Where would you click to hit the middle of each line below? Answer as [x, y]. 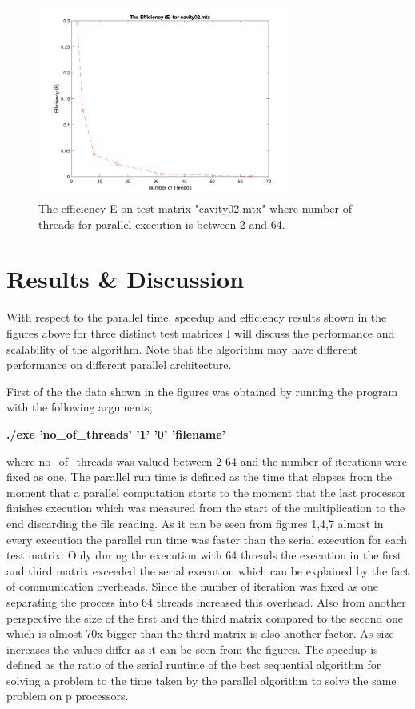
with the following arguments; [80, 407]
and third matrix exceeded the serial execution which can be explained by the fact [208, 570]
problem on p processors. [68, 696]
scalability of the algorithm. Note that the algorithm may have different [182, 348]
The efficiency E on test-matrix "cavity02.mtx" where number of [195, 208]
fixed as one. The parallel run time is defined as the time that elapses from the [199, 477]
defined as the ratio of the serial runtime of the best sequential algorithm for [194, 665]
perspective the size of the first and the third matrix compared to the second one [205, 617]
